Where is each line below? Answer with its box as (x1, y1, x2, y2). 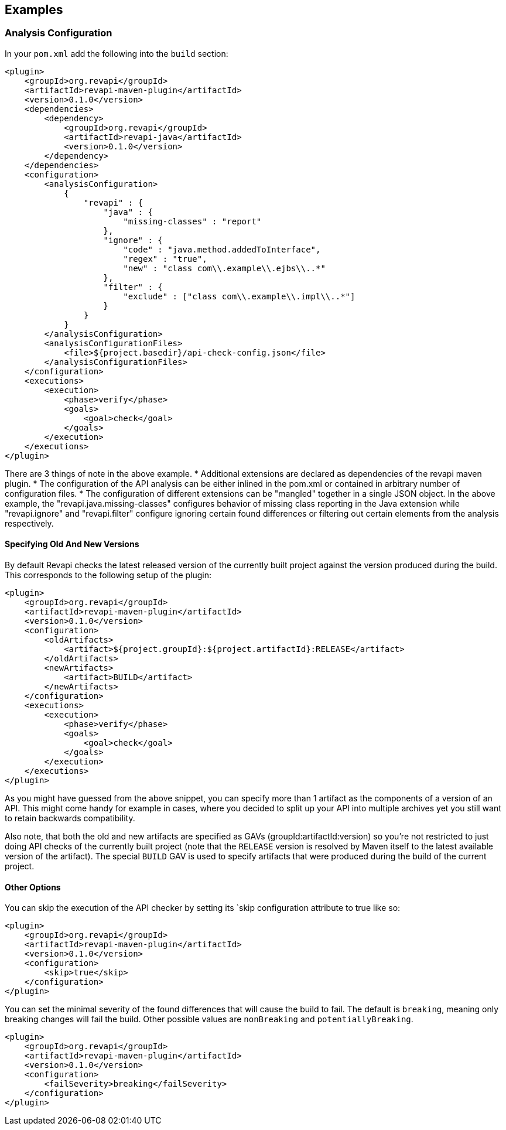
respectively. (5, 518, 54, 528)
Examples (5, 2, 63, 17)
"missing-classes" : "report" (123, 216, 262, 226)
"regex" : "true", (123, 254, 207, 264)
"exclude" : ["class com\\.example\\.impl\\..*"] (123, 291, 355, 301)
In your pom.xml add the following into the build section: (5, 48, 228, 59)
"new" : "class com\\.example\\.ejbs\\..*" (123, 263, 326, 273)
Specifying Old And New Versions (5, 539, 139, 549)
